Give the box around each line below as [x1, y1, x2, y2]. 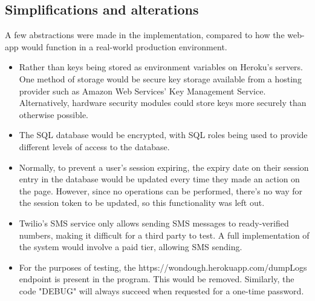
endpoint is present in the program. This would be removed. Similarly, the [19, 273, 294, 285]
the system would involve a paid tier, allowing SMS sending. [19, 240, 242, 253]
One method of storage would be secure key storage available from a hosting [19, 72, 302, 85]
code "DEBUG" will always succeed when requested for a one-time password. [19, 284, 304, 297]
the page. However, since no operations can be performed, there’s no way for [19, 184, 303, 197]
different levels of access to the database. [19, 140, 170, 153]
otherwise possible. [19, 108, 89, 121]
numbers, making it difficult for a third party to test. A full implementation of [19, 228, 310, 241]
